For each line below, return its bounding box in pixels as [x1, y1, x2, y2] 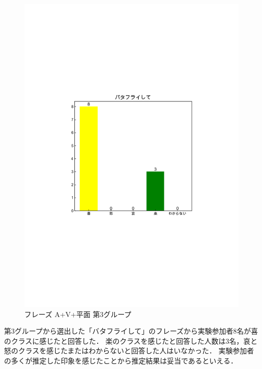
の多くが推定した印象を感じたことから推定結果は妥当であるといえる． [4, 355, 238, 365]
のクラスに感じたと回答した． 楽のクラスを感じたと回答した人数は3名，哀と [4, 335, 258, 346]
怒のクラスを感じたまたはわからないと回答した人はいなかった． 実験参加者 [4, 345, 254, 356]
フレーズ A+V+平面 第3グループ [24, 308, 132, 319]
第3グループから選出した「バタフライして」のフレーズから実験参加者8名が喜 [4, 326, 258, 336]
